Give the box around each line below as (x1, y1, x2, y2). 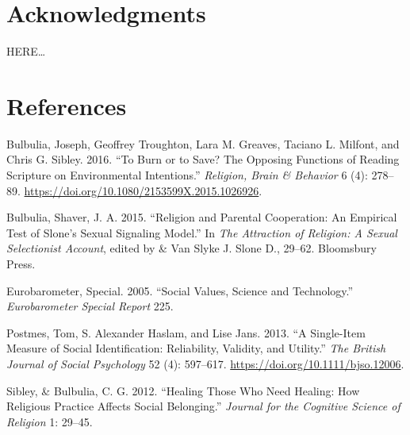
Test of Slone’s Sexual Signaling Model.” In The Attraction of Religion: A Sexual (6, 224, 397, 241)
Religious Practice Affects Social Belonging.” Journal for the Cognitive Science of (6, 398, 400, 414)
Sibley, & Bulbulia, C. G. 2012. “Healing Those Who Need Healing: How (6, 382, 360, 398)
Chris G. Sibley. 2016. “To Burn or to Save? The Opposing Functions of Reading (6, 151, 400, 167)
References (6, 89, 127, 121)
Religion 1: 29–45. (6, 413, 93, 429)
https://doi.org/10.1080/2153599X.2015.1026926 (24, 182, 259, 198)
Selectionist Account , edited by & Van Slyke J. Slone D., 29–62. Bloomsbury (6, 240, 377, 256)
